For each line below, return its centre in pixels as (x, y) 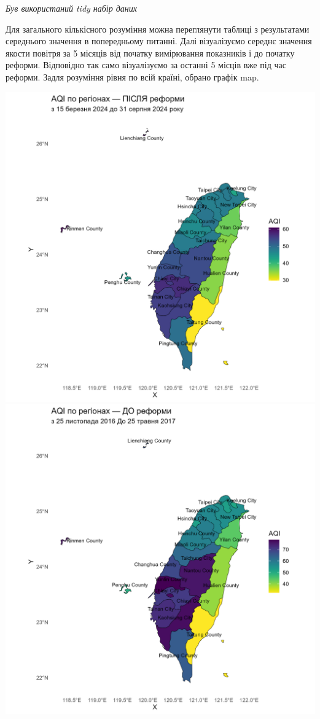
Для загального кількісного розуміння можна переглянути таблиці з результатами (158, 29)
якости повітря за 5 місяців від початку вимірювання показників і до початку (150, 53)
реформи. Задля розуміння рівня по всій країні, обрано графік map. (132, 77)
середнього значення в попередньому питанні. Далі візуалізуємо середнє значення (159, 41)
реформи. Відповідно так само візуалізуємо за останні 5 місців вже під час (146, 65)
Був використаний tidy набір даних (71, 8)
